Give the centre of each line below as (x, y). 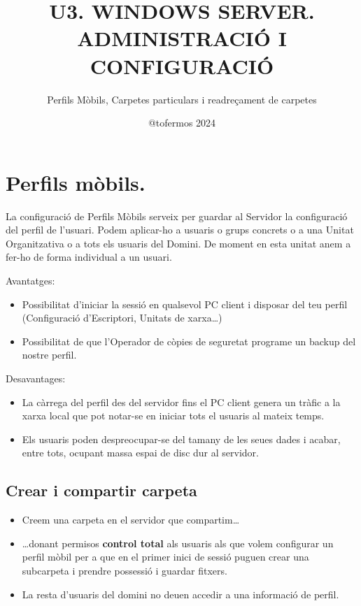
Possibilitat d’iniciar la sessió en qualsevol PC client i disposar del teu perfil (185, 304)
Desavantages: (36, 378)
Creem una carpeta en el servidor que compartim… (131, 520)
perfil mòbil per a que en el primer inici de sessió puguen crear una (165, 557)
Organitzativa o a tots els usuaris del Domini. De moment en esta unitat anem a (178, 243)
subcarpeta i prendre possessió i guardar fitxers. (125, 570)
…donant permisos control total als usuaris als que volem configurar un (178, 543)
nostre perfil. (49, 355)
